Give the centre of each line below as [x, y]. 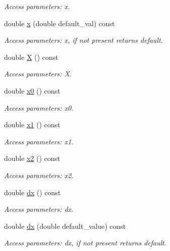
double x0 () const [32, 90]
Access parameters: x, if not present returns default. [83, 40]
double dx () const [32, 192]
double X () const [31, 57]
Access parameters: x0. [39, 107]
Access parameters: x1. [39, 141]
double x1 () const [32, 124]
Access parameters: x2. [39, 175]
